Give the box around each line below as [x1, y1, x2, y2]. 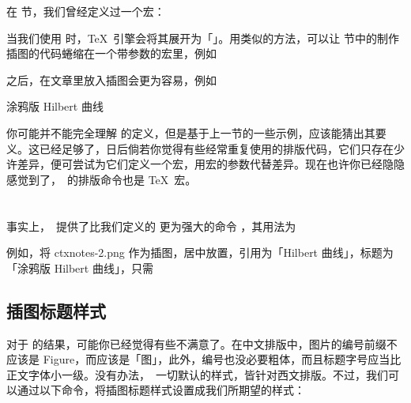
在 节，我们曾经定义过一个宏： [6, 3, 165, 19]
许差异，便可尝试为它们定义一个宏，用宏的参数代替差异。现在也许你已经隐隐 [6, 156, 405, 172]
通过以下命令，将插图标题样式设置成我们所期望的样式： [17, 382, 305, 398]
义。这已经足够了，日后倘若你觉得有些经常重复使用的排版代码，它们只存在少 [6, 140, 405, 156]
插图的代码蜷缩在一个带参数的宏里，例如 [6, 45, 217, 62]
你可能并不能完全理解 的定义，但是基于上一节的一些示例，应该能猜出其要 [6, 124, 386, 141]
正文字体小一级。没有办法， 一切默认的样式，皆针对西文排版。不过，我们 [6, 366, 388, 382]
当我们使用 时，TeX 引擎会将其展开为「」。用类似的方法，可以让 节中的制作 [6, 29, 399, 46]
